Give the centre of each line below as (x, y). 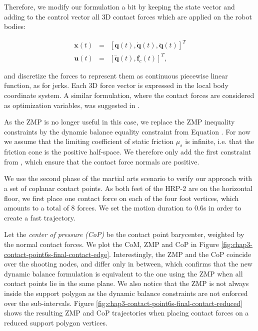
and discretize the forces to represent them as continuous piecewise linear (116, 75)
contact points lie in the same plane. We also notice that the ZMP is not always (126, 283)
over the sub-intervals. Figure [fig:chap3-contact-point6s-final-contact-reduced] (123, 303)
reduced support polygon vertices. (56, 322)
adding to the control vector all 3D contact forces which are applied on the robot (128, 16)
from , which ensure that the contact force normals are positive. (102, 161)
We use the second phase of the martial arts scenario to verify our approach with (128, 178)
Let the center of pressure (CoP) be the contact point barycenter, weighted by (124, 234)
